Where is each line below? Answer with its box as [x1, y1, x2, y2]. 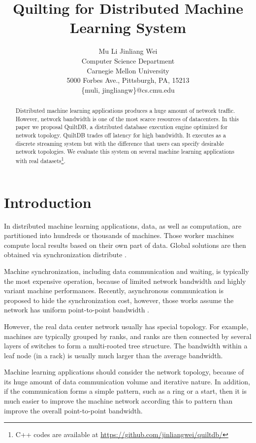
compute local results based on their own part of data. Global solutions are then [4, 239, 246, 250]
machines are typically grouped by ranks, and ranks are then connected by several [4, 331, 252, 341]
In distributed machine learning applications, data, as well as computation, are [4, 220, 242, 231]
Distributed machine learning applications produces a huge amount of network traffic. [15, 106, 235, 115]
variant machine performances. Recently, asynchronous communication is [4, 285, 224, 296]
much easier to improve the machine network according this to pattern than [4, 396, 233, 406]
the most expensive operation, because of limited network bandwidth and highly [4, 275, 246, 286]
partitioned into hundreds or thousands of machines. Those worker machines [4, 230, 234, 240]
